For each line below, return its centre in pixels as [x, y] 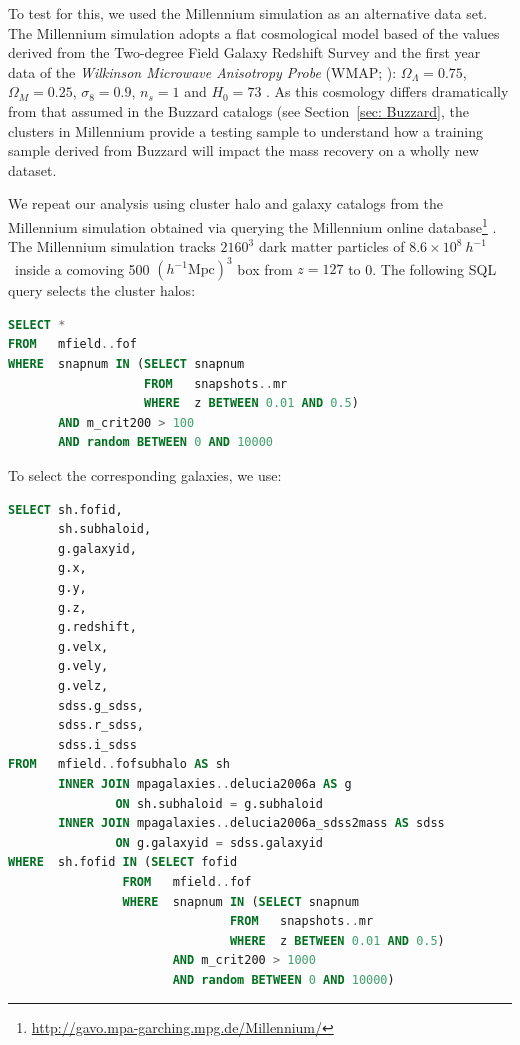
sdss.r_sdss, [101, 725]
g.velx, [83, 646]
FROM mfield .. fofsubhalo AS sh [119, 764]
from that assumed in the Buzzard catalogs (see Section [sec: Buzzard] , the [238, 110]
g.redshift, [97, 627]
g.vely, [83, 666]
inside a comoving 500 [82, 268]
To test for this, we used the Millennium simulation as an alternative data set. [248, 13]
